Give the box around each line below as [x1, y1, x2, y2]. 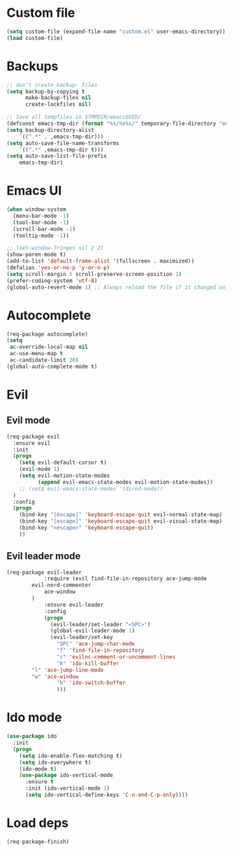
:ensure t [24, 778, 54, 785]
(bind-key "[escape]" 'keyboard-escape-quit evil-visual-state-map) [19, 518, 223, 525]
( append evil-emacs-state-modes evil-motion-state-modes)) [37, 479, 214, 486]
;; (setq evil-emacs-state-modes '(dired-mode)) [19, 485, 163, 492]
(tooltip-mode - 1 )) [13, 232, 70, 239]
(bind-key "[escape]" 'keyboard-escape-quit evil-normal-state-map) [19, 511, 223, 518]
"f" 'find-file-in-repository [56, 647, 145, 654]
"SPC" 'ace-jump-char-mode [56, 640, 136, 647]
